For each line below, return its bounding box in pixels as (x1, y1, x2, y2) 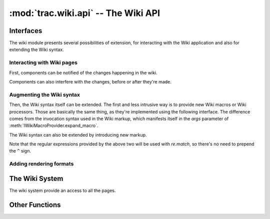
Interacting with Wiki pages (9, 59, 77, 66)
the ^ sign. (9, 148, 31, 154)
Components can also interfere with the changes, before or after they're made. (9, 78, 172, 84)
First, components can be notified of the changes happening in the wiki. (9, 69, 157, 75)
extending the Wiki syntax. (9, 46, 64, 52)
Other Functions (9, 200, 61, 209)
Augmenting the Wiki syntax (9, 91, 80, 98)
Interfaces (9, 26, 42, 35)
